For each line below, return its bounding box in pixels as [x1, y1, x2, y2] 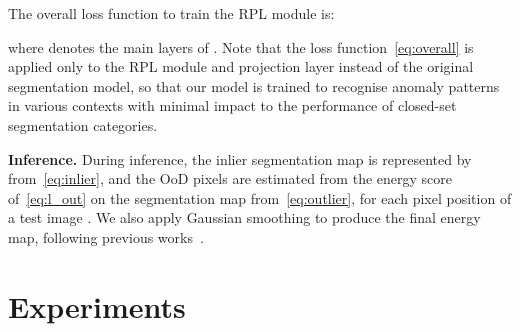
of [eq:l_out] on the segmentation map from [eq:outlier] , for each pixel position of [8, 187, 512, 208]
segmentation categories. [8, 114, 158, 135]
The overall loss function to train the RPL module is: [8, 3, 335, 23]
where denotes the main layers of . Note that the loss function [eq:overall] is [8, 36, 474, 57]
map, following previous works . [8, 226, 204, 247]
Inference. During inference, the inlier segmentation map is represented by [8, 148, 472, 169]
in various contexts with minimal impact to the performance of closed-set [8, 95, 457, 116]
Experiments [8, 285, 186, 326]
